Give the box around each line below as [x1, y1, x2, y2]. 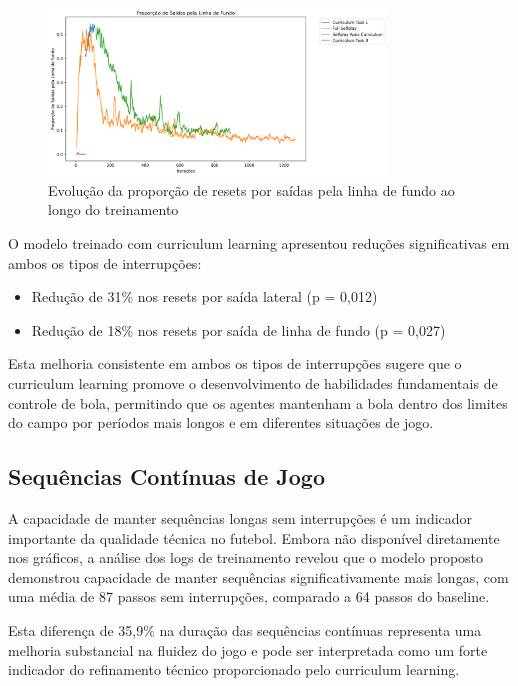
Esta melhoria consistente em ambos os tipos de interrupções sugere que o [8, 353, 462, 374]
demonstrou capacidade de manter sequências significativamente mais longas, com [8, 566, 509, 587]
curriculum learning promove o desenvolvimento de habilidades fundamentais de [8, 373, 498, 394]
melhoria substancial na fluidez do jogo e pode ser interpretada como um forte [8, 639, 488, 660]
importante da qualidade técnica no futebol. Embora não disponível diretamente [8, 527, 500, 548]
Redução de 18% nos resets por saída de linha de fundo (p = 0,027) [31, 319, 446, 340]
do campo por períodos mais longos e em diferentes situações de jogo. [8, 412, 434, 433]
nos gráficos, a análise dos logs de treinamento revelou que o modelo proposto [8, 547, 484, 568]
